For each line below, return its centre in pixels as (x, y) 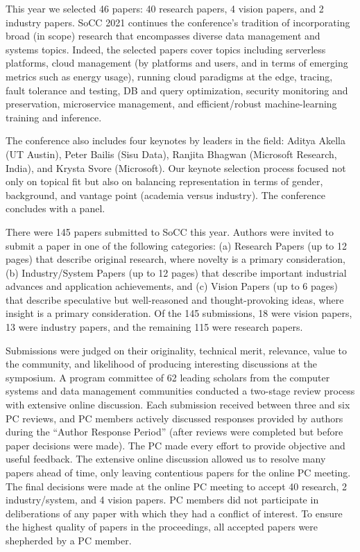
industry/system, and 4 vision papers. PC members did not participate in (162, 500)
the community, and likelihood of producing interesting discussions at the (161, 364)
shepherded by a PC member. (69, 540)
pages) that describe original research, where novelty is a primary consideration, (175, 259)
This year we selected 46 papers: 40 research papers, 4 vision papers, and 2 (165, 8)
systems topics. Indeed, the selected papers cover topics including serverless (166, 49)
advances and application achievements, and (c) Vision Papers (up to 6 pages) (172, 286)
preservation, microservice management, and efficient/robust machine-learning (171, 104)
